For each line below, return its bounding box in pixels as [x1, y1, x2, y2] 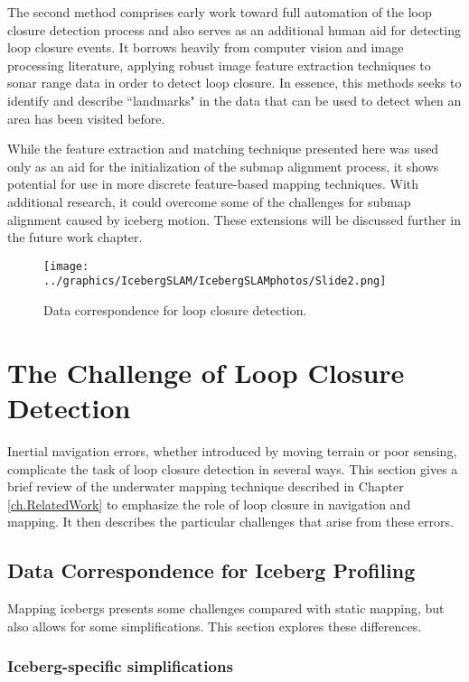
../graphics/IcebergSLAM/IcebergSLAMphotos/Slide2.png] [43, 275, 387, 288]
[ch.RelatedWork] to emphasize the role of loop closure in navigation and [7, 494, 411, 513]
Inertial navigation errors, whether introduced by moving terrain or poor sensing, [7, 441, 457, 460]
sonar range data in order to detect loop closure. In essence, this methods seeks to [7, 73, 462, 92]
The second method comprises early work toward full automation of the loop [7, 3, 432, 21]
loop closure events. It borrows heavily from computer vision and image [7, 38, 404, 57]
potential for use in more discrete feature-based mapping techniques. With [7, 174, 419, 193]
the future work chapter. [7, 228, 143, 247]
